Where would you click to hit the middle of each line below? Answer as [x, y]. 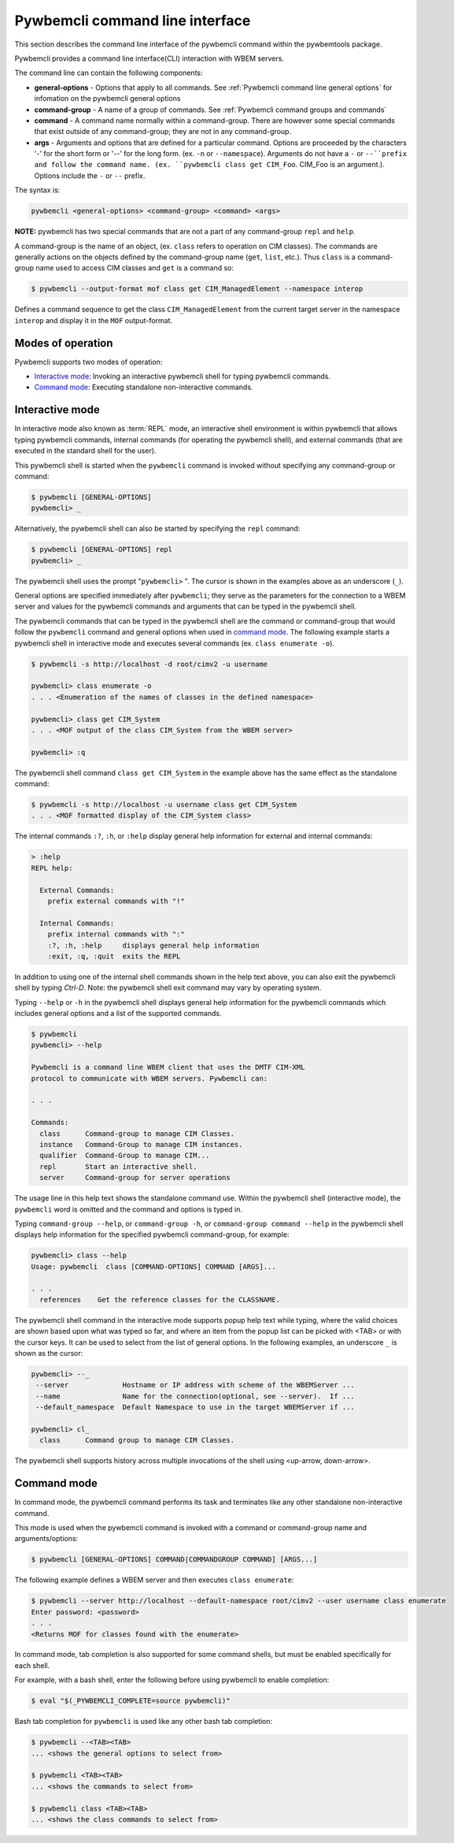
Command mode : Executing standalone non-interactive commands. [144, 387]
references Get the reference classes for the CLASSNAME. [160, 1299]
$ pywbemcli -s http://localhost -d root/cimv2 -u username [149, 664]
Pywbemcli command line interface [133, 20]
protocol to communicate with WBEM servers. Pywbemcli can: [149, 1078]
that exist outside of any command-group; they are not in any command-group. [162, 132]
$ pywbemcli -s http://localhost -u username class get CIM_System [164, 805]
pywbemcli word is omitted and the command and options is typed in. [129, 1209]
